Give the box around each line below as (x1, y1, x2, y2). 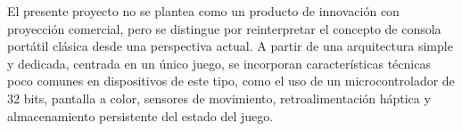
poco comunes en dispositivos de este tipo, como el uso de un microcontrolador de (7, 71, 455, 90)
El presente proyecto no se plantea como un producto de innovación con (7, 2, 400, 20)
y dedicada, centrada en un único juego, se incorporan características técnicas (7, 53, 431, 72)
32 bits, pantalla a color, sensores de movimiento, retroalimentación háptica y (7, 88, 431, 107)
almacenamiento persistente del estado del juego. (7, 106, 274, 125)
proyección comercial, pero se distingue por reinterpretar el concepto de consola (7, 19, 441, 37)
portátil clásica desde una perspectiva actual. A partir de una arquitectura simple (7, 37, 453, 55)
